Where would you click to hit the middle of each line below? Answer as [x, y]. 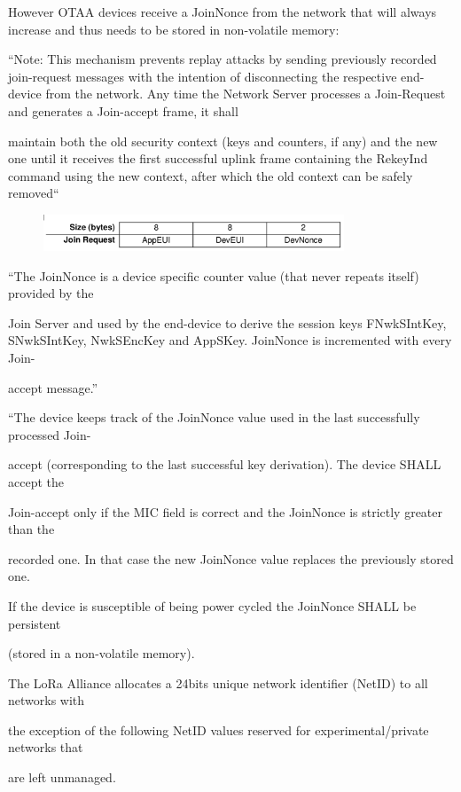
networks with [47, 700]
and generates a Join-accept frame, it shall [123, 110]
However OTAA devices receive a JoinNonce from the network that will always [223, 12]
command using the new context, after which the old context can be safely [211, 175]
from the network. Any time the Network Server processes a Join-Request [246, 94]
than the [31, 529]
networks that [46, 747]
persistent [35, 623]
